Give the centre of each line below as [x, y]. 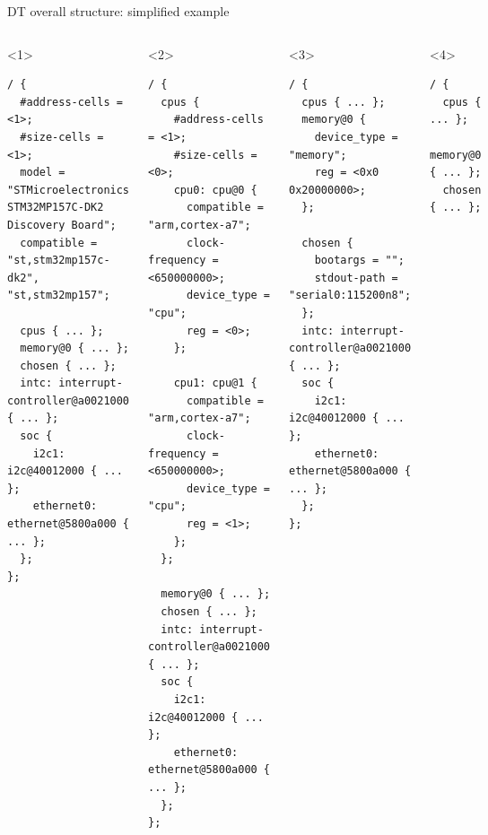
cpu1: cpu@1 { [215, 383]
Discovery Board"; [62, 225]
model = [43, 173]
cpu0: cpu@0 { [215, 190]
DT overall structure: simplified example [118, 11]
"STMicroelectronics [69, 190]
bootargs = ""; [359, 261]
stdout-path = [356, 278]
